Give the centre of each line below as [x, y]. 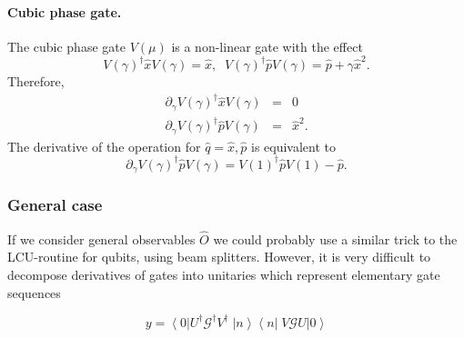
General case [55, 205]
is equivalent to [294, 146]
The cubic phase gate [66, 46]
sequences [34, 292]
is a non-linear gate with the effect [267, 46]
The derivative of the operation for [104, 146]
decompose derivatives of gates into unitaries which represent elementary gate [224, 275]
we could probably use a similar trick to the [335, 239]
